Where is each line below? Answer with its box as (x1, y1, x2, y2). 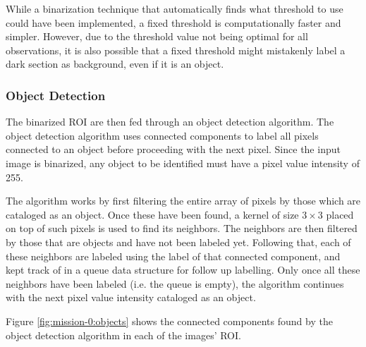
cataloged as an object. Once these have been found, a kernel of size (6, 207, 299, 221)
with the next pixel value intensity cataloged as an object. (6, 290, 256, 305)
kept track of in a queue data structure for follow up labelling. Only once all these (6, 262, 360, 277)
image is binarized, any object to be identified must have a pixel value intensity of (6, 155, 360, 170)
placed (326, 207, 354, 221)
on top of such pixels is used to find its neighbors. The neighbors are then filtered (6, 221, 358, 236)
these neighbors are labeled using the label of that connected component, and (6, 248, 341, 263)
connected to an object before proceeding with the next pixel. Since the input (6, 142, 341, 157)
